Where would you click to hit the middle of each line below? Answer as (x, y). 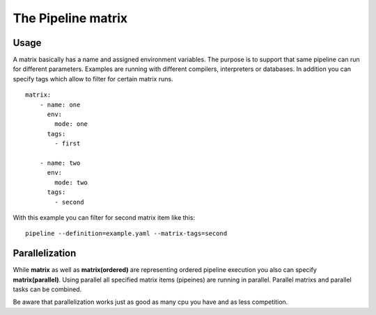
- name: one (60, 105)
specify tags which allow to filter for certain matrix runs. (93, 79)
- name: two (60, 163)
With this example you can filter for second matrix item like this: (104, 217)
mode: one (71, 124)
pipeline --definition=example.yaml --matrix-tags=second (126, 234)
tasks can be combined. (47, 289)
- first (68, 144)
